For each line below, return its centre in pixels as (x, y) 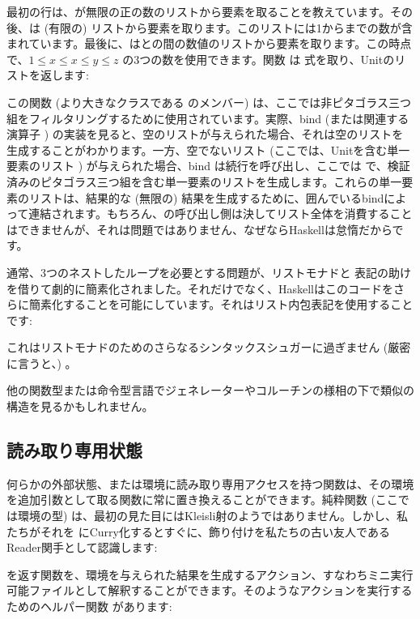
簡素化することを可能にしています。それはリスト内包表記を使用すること (221, 304)
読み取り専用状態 (74, 450)
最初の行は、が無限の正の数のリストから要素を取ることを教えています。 (198, 11)
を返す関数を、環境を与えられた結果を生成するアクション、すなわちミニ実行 (210, 574)
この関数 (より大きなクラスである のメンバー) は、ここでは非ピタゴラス (197, 102)
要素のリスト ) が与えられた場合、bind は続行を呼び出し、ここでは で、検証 (208, 166)
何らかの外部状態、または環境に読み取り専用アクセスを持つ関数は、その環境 (210, 483)
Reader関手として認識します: (82, 547)
